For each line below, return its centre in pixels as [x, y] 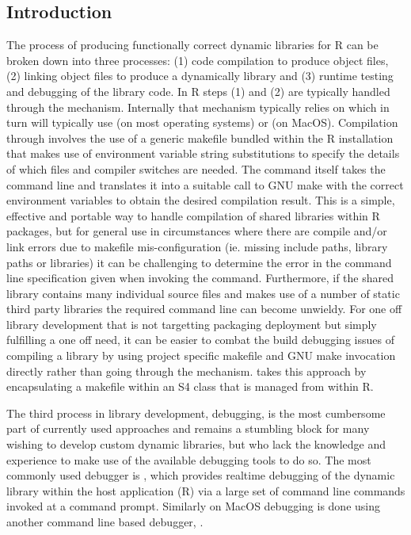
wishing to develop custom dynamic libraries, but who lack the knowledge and [196, 444]
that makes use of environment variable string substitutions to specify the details [203, 153]
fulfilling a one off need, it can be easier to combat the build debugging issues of [200, 340]
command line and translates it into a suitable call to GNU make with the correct [205, 184]
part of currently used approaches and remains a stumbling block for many [188, 428]
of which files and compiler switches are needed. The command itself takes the [196, 168]
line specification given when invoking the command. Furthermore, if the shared [200, 278]
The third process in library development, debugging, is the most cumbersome [196, 413]
